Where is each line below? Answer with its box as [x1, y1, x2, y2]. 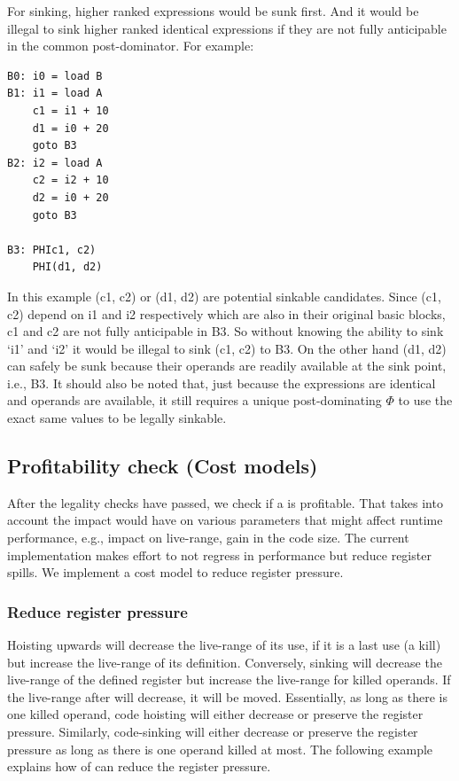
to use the [398, 391, 453, 410]
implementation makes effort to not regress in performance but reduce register [7, 545, 432, 564]
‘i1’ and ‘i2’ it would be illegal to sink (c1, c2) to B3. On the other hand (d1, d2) [7, 339, 447, 357]
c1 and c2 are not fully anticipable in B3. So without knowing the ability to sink [7, 322, 444, 340]
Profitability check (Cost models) [7, 452, 318, 480]
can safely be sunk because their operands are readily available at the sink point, [7, 356, 447, 375]
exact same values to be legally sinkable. [7, 409, 227, 427]
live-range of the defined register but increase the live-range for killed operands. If [7, 670, 451, 689]
